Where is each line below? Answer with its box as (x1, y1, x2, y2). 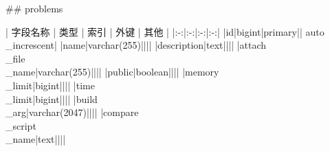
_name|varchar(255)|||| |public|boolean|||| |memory (5, 65, 219, 79)
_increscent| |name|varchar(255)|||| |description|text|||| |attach (5, 38, 267, 52)
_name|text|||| (5, 132, 66, 146)
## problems (5, 1, 63, 15)
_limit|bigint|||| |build (5, 91, 98, 106)
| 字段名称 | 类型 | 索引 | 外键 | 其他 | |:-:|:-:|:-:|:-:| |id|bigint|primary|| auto (5, 24, 324, 38)
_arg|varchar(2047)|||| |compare (5, 105, 139, 119)
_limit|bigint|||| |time (5, 78, 95, 92)
